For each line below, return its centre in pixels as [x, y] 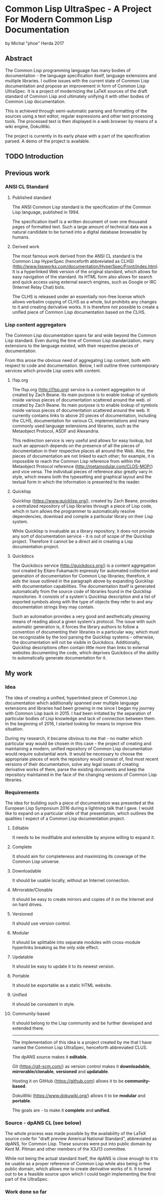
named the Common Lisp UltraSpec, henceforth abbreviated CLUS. [80, 1048]
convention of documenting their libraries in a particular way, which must [85, 632]
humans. [21, 237]
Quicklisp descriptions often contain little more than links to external [81, 648]
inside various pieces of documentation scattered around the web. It [81, 410]
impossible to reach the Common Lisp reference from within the [76, 461]
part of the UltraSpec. [27, 1179]
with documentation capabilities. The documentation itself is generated [83, 586]
